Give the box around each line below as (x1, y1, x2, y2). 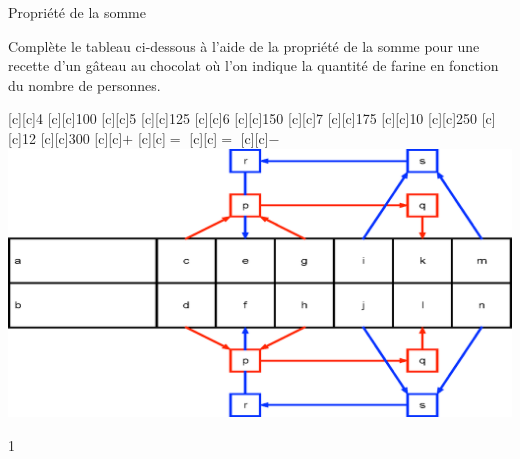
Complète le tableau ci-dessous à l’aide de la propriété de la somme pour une (8, 35, 480, 56)
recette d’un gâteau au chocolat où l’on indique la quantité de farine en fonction (8, 55, 499, 76)
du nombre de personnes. (8, 74, 161, 95)
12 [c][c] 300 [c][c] (22, 127, 123, 148)
